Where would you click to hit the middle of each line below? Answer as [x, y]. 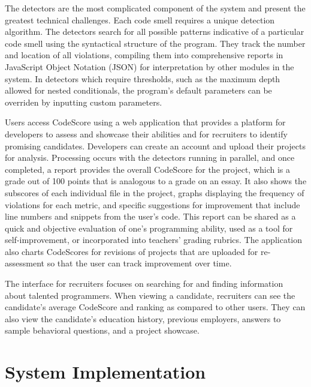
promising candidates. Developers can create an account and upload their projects [155, 145]
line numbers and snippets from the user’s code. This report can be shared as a [150, 216]
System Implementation [105, 372]
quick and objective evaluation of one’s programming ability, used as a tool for [149, 228]
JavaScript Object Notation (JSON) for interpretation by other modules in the [150, 66]
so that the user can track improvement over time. [139, 263]
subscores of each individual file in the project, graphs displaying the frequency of [155, 192]
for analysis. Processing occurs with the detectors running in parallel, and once [150, 157]
